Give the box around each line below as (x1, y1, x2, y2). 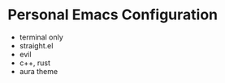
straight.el (19, 40, 54, 50)
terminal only (19, 32, 63, 42)
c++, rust (19, 58, 50, 68)
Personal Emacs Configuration (7, 6, 219, 24)
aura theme (19, 66, 58, 76)
